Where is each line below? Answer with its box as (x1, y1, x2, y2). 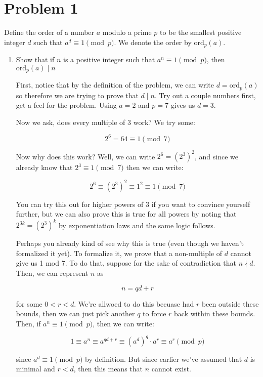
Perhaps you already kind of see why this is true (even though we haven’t (16, 238, 244, 248)
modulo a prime (102, 27, 152, 37)
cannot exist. (151, 363, 192, 374)
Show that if (16, 54, 55, 65)
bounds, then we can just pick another (16, 308, 135, 319)
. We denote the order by (114, 36, 192, 47)
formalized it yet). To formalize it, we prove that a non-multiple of (16, 247, 223, 258)
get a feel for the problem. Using (16, 100, 117, 110)
